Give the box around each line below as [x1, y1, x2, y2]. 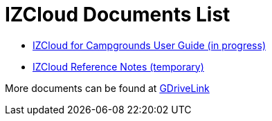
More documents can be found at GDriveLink [5, 82, 210, 94]
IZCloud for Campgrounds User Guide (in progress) [33, 39, 266, 51]
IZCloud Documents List [5, 3, 230, 26]
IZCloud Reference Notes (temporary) [33, 60, 204, 73]
